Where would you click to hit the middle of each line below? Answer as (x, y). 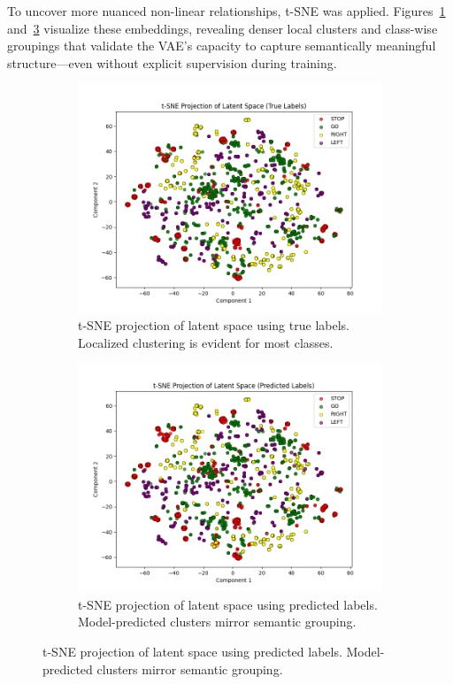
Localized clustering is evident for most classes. (206, 342)
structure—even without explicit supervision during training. (172, 62)
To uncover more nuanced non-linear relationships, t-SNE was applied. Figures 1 (226, 11)
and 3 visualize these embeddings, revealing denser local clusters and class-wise (223, 28)
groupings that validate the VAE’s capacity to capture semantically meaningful (222, 46)
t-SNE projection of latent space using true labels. (214, 324)
